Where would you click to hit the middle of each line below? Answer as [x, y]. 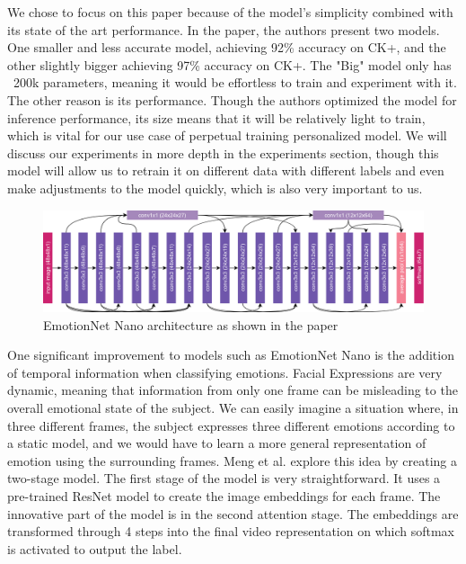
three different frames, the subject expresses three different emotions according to [231, 425]
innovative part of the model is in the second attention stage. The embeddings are [233, 513]
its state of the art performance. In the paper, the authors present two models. [224, 29]
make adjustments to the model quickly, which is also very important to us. [215, 188]
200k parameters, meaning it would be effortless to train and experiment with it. [235, 82]
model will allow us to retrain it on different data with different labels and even [226, 170]
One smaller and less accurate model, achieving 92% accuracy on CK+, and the [227, 47]
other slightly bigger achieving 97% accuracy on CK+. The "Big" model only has [229, 64]
